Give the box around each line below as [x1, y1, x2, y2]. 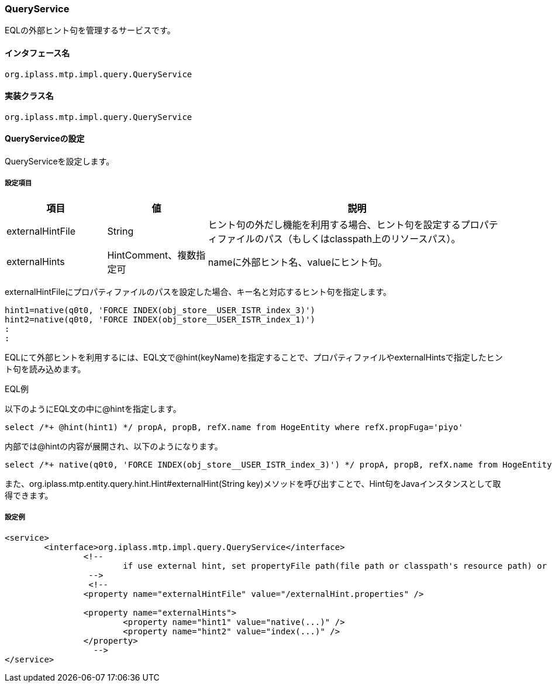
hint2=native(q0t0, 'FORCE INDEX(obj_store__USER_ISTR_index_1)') [5, 314, 316, 324]
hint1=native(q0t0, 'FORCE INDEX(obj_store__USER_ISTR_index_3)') [5, 305, 316, 315]
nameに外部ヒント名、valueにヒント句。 [208, 256, 388, 268]
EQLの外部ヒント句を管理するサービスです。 [5, 25, 175, 36]
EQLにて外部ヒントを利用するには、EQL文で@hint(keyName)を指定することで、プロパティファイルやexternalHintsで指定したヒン [5, 352, 503, 362]
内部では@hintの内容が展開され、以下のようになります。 [5, 441, 223, 451]
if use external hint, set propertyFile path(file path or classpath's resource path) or [123, 561, 547, 571]
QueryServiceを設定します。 [5, 156, 115, 167]
